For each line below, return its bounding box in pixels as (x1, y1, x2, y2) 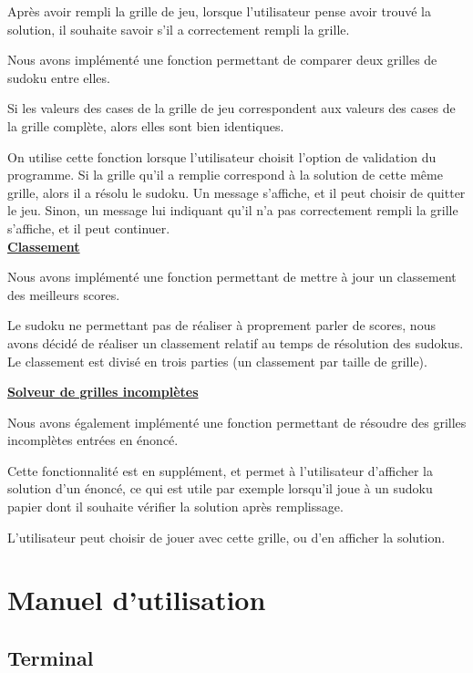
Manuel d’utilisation (7, 581, 266, 618)
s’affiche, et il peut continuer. (7, 218, 170, 237)
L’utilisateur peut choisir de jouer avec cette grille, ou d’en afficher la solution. (7, 527, 446, 546)
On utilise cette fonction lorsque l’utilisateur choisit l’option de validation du (7, 147, 437, 166)
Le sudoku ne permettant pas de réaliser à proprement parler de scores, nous (7, 316, 436, 335)
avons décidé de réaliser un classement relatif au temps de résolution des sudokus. (7, 333, 464, 352)
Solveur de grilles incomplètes (7, 382, 199, 401)
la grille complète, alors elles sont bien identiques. (7, 116, 284, 135)
